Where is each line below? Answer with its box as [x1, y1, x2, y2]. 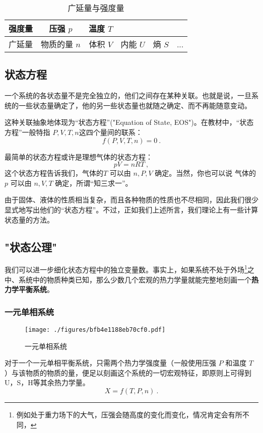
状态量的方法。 [5, 214, 54, 225]
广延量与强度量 [68, 2, 124, 14]
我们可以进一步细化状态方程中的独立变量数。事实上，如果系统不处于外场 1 [5, 263, 247, 274]
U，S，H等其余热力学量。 [5, 377, 90, 388]
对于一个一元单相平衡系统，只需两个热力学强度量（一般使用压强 [5, 357, 216, 368]
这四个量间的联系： [79, 126, 143, 137]
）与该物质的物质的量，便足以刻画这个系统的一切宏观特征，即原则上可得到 [5, 367, 251, 378]
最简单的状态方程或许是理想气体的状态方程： [5, 151, 153, 162]
